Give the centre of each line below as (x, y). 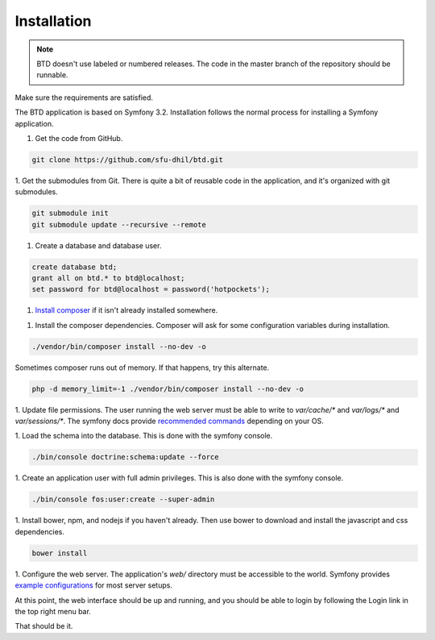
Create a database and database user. (98, 245)
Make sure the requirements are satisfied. (84, 98)
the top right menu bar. (53, 611)
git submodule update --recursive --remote (119, 224)
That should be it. (44, 626)
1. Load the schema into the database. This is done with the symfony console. (144, 436)
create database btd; (75, 267)
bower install (60, 553)
